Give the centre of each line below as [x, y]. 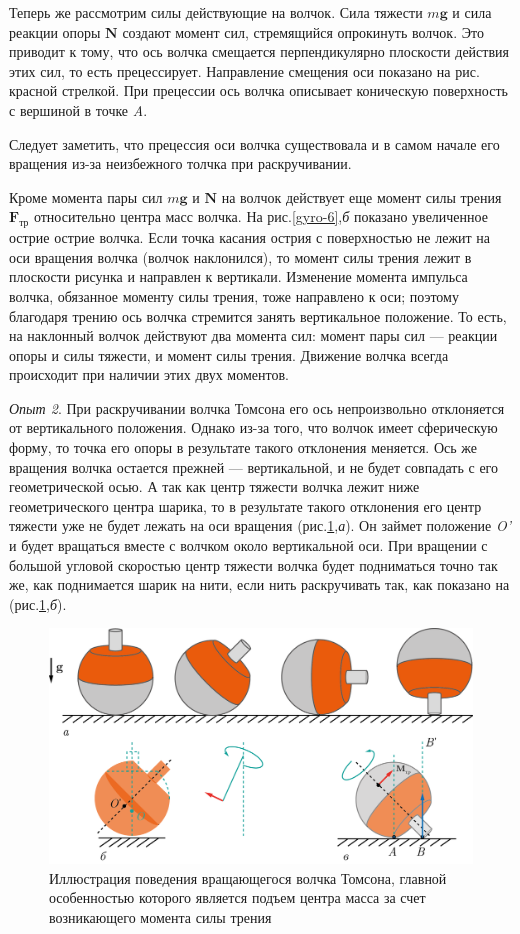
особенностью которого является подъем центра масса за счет [237, 897]
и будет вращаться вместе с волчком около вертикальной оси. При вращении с [248, 545]
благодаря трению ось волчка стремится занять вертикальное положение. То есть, [258, 315]
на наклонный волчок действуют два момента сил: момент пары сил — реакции [253, 335]
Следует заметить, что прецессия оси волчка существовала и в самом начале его [254, 143]
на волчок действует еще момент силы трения [361, 196]
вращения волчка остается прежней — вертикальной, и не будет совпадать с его [254, 466]
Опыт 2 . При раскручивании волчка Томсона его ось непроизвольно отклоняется [257, 407]
